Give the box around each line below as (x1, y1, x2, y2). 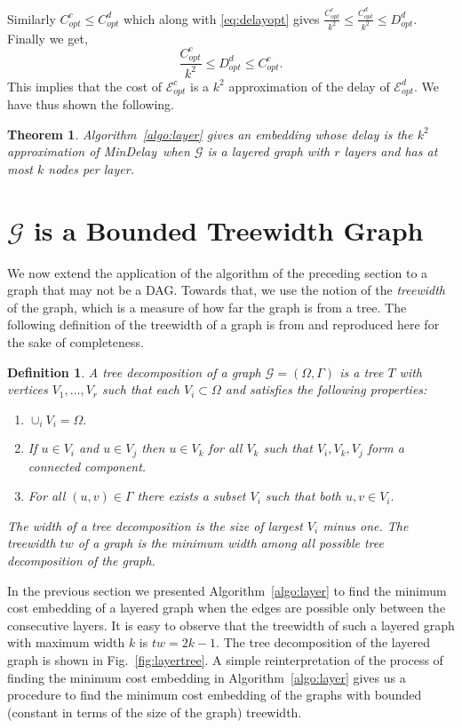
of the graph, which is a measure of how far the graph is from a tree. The (7, 297, 407, 316)
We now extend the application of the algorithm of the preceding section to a (7, 263, 428, 281)
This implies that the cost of (7, 76, 163, 95)
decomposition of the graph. (7, 551, 155, 570)
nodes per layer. (48, 159, 134, 178)
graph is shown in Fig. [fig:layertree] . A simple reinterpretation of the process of (7, 651, 443, 669)
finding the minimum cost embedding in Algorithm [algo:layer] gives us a (7, 668, 406, 686)
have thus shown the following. (7, 95, 174, 114)
